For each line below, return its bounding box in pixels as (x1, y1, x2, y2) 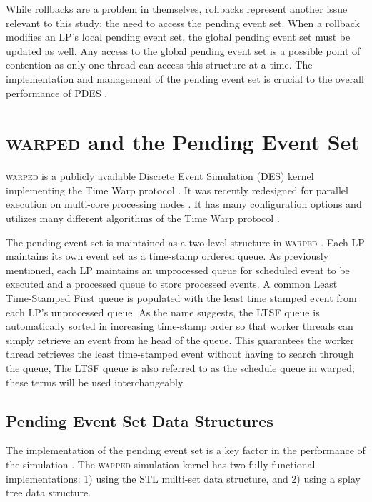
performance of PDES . (6, 85, 108, 100)
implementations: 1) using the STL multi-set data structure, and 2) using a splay (6, 471, 361, 486)
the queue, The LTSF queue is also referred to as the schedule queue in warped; (6, 361, 355, 375)
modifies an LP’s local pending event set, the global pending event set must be (6, 29, 351, 44)
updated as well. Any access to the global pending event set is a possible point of (6, 43, 361, 58)
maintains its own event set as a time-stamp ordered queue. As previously (6, 249, 329, 263)
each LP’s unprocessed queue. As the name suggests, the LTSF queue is (6, 304, 320, 319)
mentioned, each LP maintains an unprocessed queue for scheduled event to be (6, 262, 350, 277)
